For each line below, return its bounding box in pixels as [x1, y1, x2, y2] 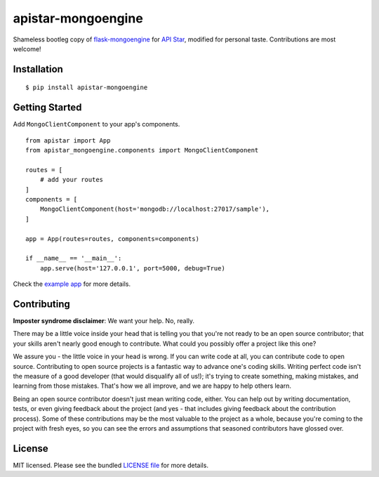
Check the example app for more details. [13, 280, 131, 288]
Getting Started [13, 102, 82, 114]
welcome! [13, 44, 41, 53]
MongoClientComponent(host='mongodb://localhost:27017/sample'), [39, 205, 270, 214]
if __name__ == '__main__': [25, 254, 122, 263]
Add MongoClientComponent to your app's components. [13, 120, 180, 129]
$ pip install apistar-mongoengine [25, 84, 148, 91]
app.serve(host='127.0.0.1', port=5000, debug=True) [39, 264, 226, 272]
